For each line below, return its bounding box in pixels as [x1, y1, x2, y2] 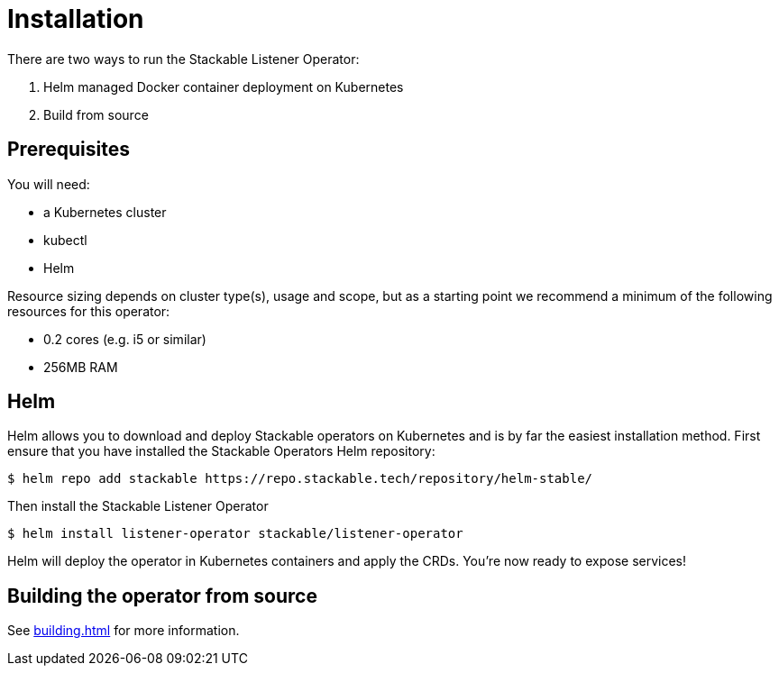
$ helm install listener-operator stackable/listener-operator [7, 526, 463, 541]
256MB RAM [43, 359, 118, 375]
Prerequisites [7, 138, 130, 161]
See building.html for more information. [7, 623, 240, 639]
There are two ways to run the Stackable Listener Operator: [7, 50, 360, 67]
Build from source [43, 106, 149, 123]
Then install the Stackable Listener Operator [7, 498, 269, 514]
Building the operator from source [7, 584, 317, 607]
